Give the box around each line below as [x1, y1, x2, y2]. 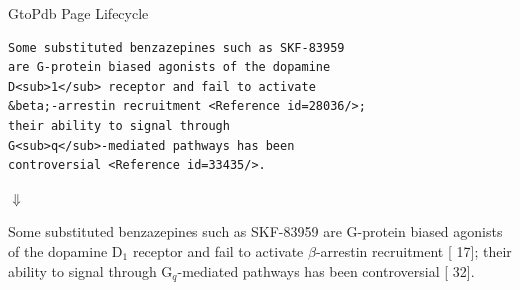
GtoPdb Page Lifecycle [8, 3, 149, 23]
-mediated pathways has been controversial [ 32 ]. [177, 260, 475, 281]
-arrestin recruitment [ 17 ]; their [315, 240, 512, 261]
